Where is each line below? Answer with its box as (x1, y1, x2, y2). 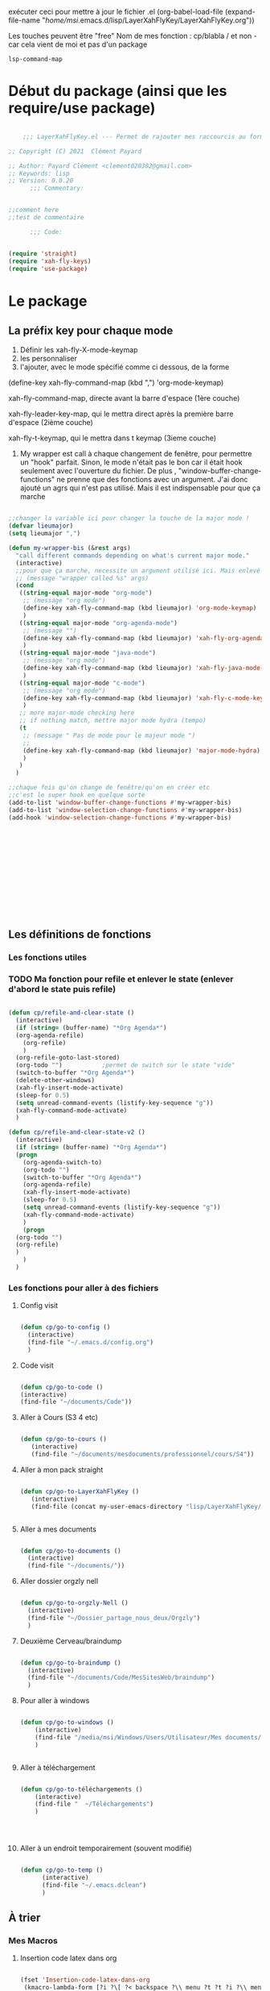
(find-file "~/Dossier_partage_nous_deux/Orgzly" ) (27, 1614, 201, 1622)
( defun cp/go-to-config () (19, 1323, 111, 1331)
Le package (8, 292, 88, 310)
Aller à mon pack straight (19, 1464, 104, 1474)
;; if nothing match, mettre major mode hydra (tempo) (18, 717, 207, 725)
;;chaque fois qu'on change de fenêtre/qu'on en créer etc (8, 784, 211, 792)
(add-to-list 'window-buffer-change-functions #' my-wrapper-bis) (8, 798, 231, 806)
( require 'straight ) (8, 249, 78, 257)
